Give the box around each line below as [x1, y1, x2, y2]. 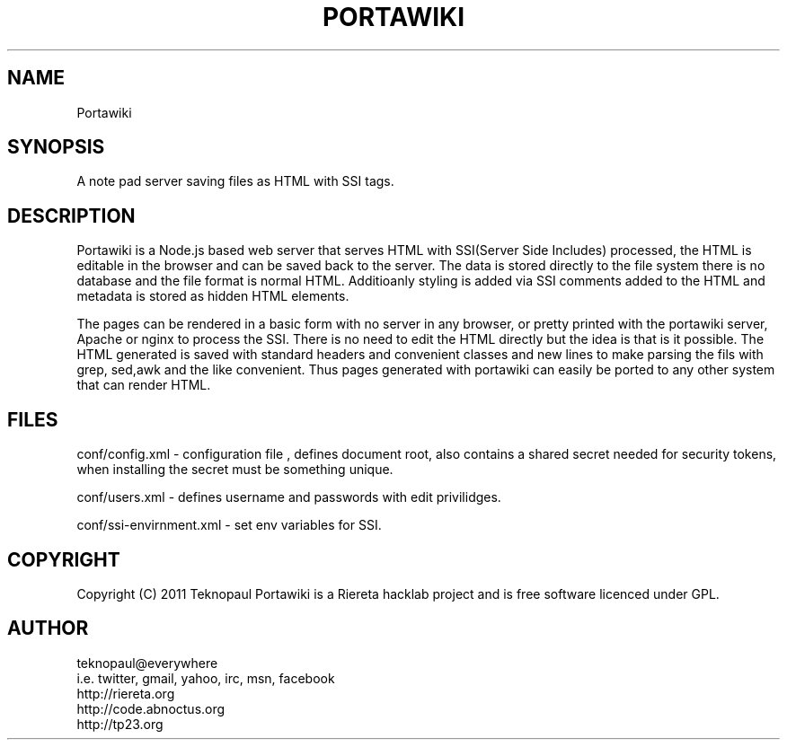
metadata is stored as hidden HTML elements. [76, 288, 349, 304]
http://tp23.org [76, 716, 164, 732]
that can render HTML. [76, 377, 211, 393]
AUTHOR [7, 617, 89, 640]
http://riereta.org [76, 685, 175, 701]
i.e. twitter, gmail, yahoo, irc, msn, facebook [76, 670, 335, 686]
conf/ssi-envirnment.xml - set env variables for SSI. [76, 517, 382, 533]
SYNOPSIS [7, 136, 105, 159]
